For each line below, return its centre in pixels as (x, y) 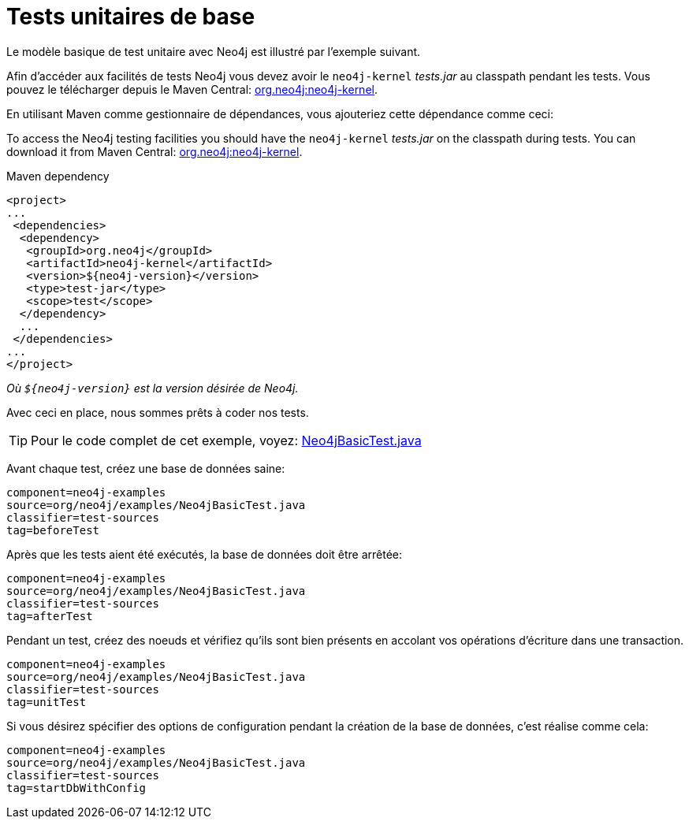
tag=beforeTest (53, 530)
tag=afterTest (50, 616)
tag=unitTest (47, 702)
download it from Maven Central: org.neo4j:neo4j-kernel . (155, 151)
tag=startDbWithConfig (76, 788)
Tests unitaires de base (131, 17)
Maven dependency (58, 176)
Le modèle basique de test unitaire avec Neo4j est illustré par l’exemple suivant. (214, 51)
